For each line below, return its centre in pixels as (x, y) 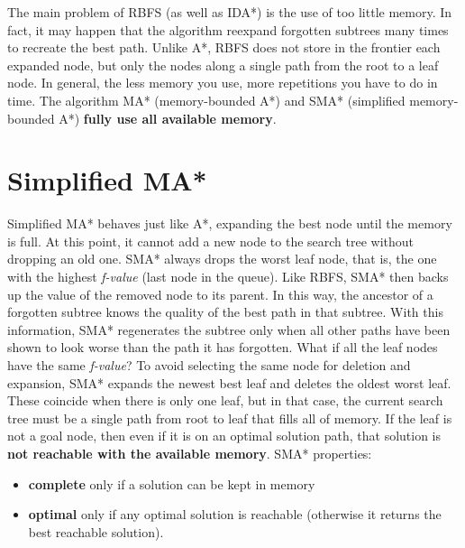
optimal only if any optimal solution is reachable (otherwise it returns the (235, 514)
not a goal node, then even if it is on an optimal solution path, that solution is (224, 436)
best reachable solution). (96, 531)
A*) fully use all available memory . (168, 118)
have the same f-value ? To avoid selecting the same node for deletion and (209, 365)
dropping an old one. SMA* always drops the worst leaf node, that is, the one (222, 259)
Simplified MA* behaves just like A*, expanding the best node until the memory (230, 223)
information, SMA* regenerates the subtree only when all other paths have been (229, 329)
